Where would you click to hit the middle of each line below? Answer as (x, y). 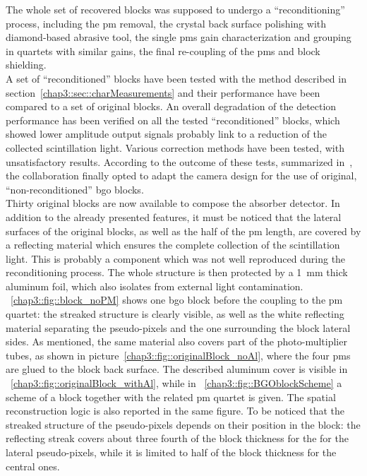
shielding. (26, 65)
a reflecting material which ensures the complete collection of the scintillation (173, 245)
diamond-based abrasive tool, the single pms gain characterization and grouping (179, 37)
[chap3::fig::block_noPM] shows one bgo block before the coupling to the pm (177, 300)
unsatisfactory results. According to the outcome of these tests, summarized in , (179, 161)
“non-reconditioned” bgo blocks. (75, 189)
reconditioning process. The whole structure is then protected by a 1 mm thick (177, 272)
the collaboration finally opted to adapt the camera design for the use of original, (181, 175)
